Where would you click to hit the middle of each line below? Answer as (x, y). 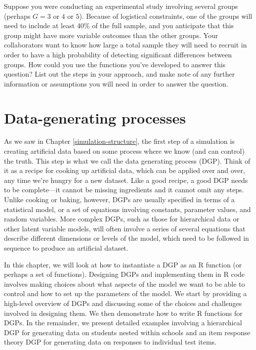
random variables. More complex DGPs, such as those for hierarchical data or (122, 219)
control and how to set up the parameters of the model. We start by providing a (126, 293)
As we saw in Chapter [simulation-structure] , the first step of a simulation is (119, 141)
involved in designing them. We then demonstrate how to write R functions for (123, 313)
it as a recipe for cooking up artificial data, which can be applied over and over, (125, 170)
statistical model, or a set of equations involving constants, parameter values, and (128, 209)
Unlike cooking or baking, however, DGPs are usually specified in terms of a (119, 199)
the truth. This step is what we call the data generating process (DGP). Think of (127, 160)
